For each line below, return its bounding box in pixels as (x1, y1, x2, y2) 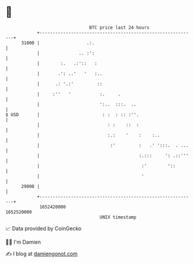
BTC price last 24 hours (89, 25, 150, 30)
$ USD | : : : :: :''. (5, 111, 140, 118)
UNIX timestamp (99, 214, 137, 220)
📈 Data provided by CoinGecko (5, 225, 82, 232)
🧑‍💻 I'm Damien (5, 238, 41, 245)
